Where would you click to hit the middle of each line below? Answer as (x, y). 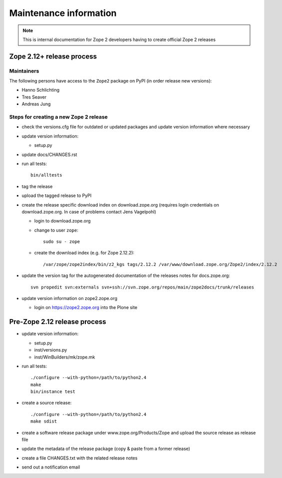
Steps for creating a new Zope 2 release (59, 117)
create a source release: (47, 403)
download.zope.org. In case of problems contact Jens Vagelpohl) (89, 211)
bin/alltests (46, 175)
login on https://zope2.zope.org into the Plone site (86, 307)
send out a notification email (51, 467)
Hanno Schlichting (41, 90)
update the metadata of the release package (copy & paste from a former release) (106, 449)
